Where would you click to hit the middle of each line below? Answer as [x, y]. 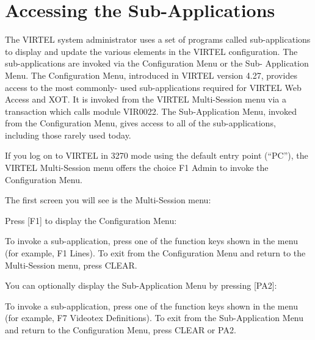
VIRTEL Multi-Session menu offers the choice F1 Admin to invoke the [137, 168]
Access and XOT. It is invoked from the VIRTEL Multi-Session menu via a [146, 99]
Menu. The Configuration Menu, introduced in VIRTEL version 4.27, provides [151, 75]
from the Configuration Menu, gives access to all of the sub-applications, [140, 123]
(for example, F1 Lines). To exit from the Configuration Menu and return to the [155, 253]
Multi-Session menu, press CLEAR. [71, 265]
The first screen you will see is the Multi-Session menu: [108, 200]
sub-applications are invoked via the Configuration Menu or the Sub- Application [157, 63]
